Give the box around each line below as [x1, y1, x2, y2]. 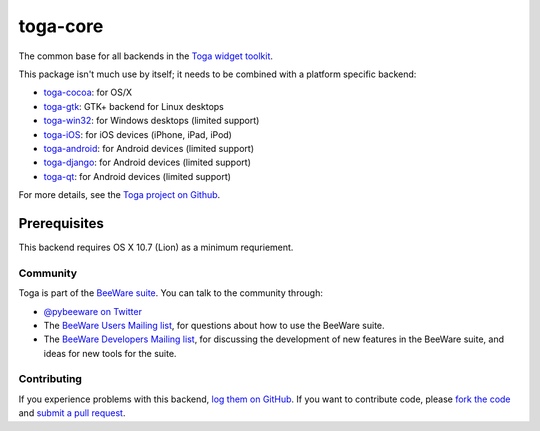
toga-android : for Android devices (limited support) [43, 142, 255, 154]
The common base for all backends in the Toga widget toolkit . [18, 50, 274, 62]
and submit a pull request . [18, 407, 126, 419]
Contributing [18, 372, 82, 386]
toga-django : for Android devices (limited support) [43, 156, 252, 169]
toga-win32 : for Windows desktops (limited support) [43, 115, 260, 127]
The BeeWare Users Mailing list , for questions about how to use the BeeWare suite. [43, 319, 385, 331]
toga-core [18, 15, 104, 37]
